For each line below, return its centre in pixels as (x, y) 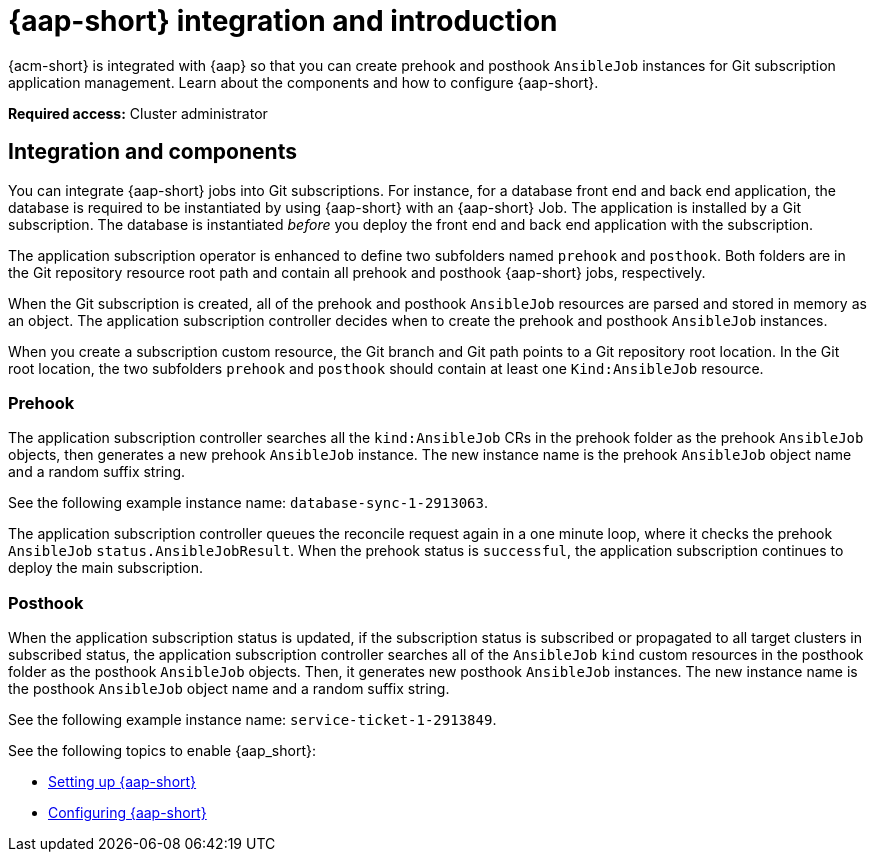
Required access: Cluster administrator (138, 113)
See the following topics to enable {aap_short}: (162, 751)
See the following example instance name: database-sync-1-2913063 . (248, 503)
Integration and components (152, 152)
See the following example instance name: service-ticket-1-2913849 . (252, 720)
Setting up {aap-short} (122, 782)
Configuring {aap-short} (127, 813)
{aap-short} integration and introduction (283, 21)
